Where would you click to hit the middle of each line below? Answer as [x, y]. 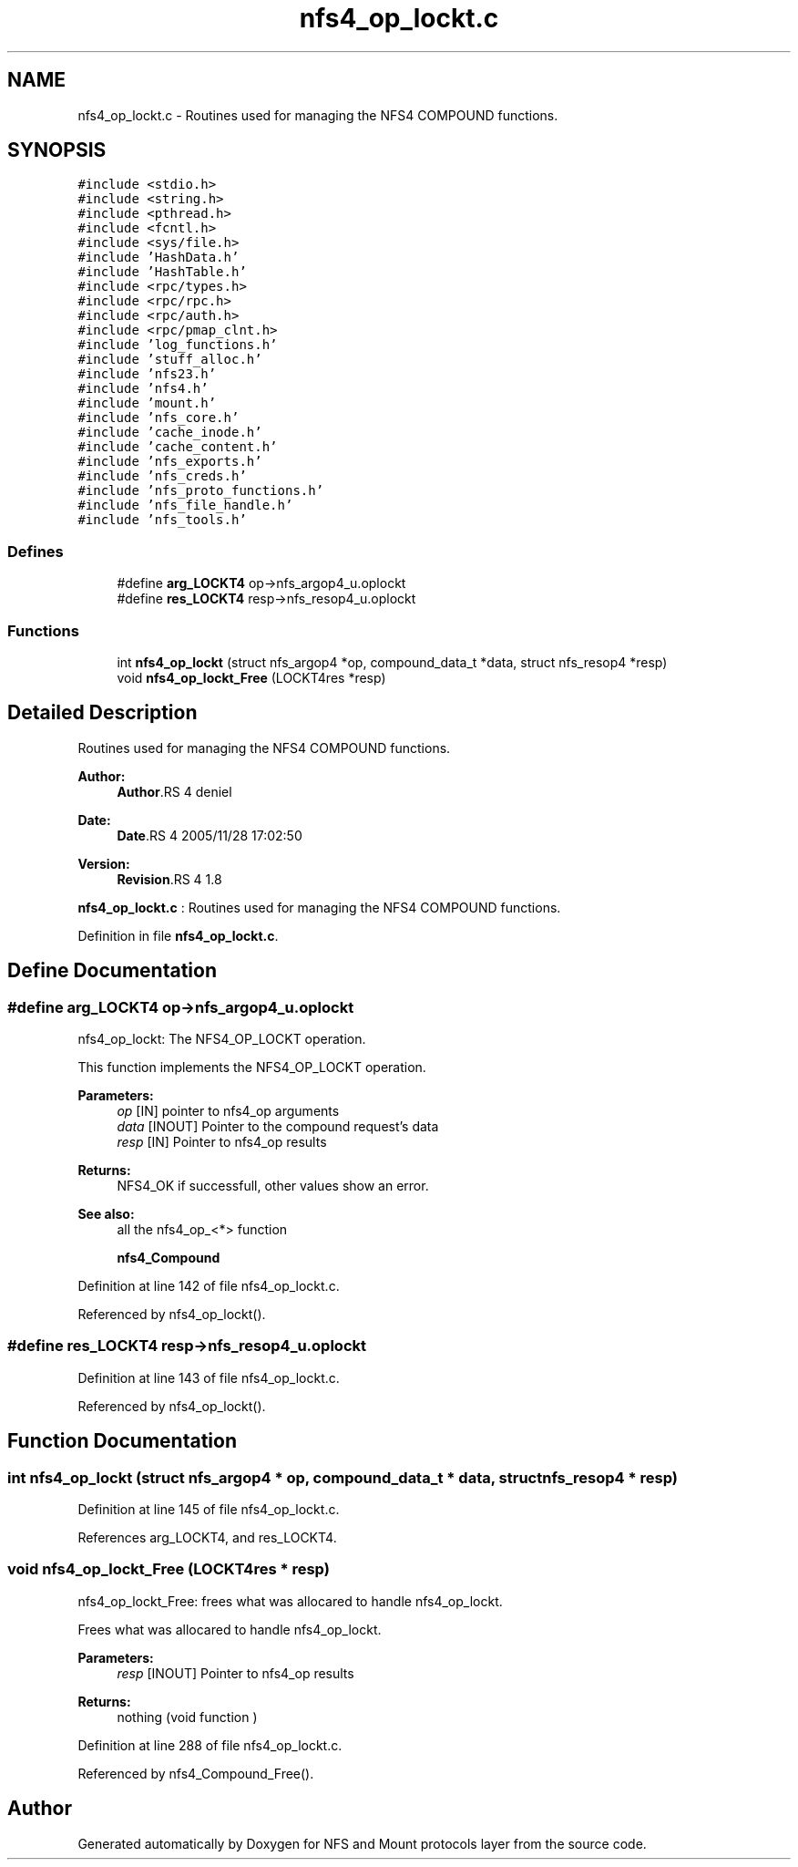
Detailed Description [102, 713]
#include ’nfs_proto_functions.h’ [201, 491]
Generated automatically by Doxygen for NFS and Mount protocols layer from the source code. [362, 1843]
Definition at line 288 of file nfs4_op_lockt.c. [210, 1745]
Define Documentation [112, 971]
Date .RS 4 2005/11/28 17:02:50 [210, 835]
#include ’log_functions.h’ [178, 345]
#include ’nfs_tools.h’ [162, 520]
